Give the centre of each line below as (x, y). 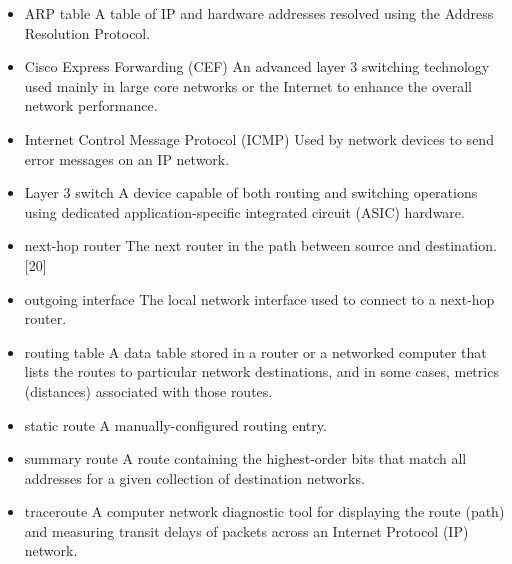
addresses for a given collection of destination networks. (194, 477)
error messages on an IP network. (127, 158)
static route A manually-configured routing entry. (175, 424)
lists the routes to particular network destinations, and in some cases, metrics (261, 371)
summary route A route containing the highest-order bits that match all (245, 458)
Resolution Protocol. (87, 32)
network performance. (91, 105)
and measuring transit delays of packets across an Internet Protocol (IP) (246, 530)
